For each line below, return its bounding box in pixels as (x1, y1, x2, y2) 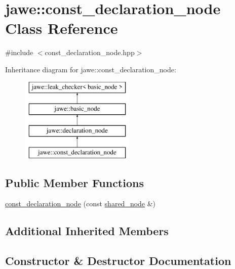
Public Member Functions (5, 174, 144, 190)
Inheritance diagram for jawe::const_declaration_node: (5, 64, 176, 74)
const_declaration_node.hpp (45, 47, 135, 58)
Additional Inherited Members (5, 223, 169, 239)
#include (5, 47, 33, 58)
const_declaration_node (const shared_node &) (5, 198, 156, 209)
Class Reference (5, 18, 118, 38)
